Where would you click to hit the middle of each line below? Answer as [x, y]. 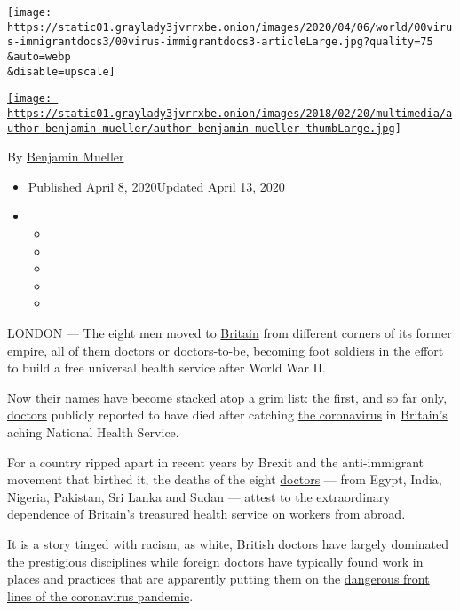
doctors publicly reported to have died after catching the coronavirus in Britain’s [227, 415]
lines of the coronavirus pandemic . [100, 595]
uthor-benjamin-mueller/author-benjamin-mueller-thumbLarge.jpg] [204, 128]
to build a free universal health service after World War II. [167, 368]
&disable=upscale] [61, 71]
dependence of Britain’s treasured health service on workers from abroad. [206, 514]
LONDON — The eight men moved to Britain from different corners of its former [230, 333]
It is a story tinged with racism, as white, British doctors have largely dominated [228, 543]
